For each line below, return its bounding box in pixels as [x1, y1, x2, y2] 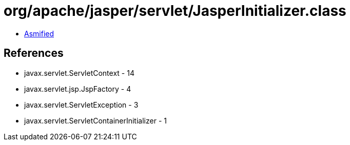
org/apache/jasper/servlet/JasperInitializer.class [4, 2, 346, 19]
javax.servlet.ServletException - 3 [24, 100, 139, 109]
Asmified [24, 29, 54, 38]
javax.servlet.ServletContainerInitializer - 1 [24, 116, 167, 125]
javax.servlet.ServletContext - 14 [24, 68, 134, 77]
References [4, 47, 64, 60]
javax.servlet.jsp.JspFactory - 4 [24, 84, 131, 93]
